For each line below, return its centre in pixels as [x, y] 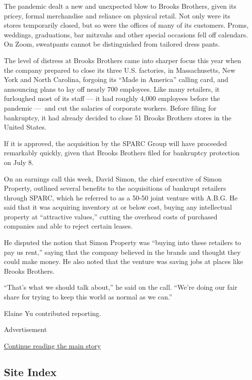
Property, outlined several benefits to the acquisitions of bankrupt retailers [115, 188]
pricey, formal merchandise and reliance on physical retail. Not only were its [117, 15]
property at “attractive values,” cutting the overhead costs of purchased [111, 216]
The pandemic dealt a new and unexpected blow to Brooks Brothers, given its [120, 6]
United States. [25, 127]
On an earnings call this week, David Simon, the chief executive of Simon [113, 178]
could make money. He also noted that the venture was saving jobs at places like [124, 261]
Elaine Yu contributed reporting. [53, 313]
